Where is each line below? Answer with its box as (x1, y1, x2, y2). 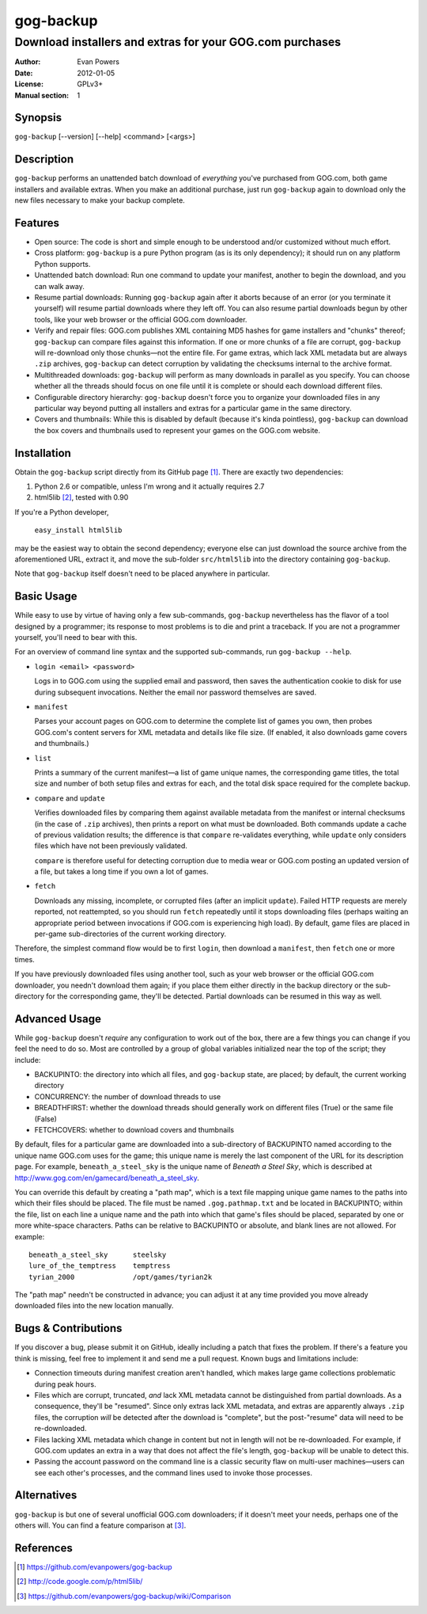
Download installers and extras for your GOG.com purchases (14, 35, 342, 49)
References (14, 1541, 73, 1555)
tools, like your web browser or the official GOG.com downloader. (34, 314, 248, 324)
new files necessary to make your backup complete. (14, 196, 185, 205)
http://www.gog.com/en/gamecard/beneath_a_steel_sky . (14, 1173, 199, 1182)
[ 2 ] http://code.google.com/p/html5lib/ (17, 1577, 143, 1586)
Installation (14, 446, 71, 459)
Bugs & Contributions (14, 1322, 123, 1335)
